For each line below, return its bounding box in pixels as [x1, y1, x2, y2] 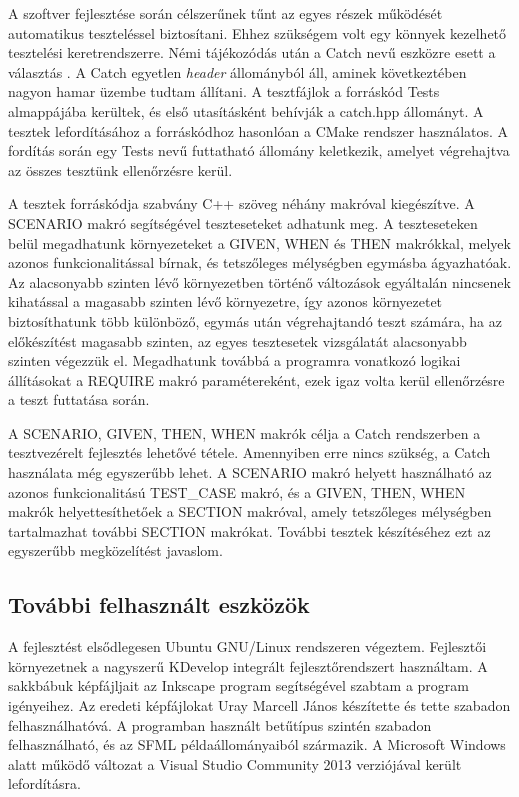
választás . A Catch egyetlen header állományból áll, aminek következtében [8, 61, 467, 82]
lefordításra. [8, 773, 81, 794]
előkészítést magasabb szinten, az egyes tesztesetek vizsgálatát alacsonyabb [8, 330, 467, 351]
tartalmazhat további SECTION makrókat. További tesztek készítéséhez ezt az [8, 520, 491, 541]
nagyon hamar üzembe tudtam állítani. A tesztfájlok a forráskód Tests [8, 81, 440, 102]
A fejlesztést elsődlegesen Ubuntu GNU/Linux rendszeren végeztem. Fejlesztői [8, 636, 487, 657]
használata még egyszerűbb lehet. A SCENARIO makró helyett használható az [8, 462, 492, 483]
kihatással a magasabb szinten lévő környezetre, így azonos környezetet [8, 291, 443, 312]
